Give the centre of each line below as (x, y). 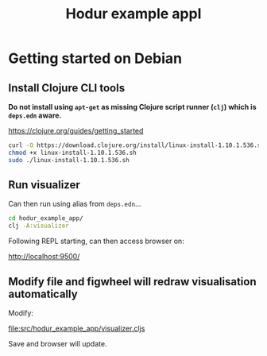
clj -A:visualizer (39, 226)
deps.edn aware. (35, 115)
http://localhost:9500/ (44, 257)
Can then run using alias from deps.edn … (75, 204)
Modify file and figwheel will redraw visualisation (132, 282)
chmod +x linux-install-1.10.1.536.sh (72, 153)
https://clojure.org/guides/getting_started (76, 131)
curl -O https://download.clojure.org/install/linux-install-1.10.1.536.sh (136, 145)
